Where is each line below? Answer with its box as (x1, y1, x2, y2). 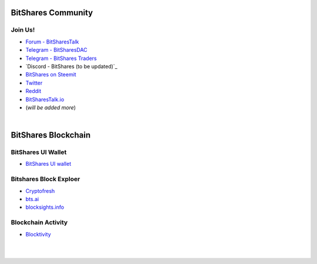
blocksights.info (25, 203, 65, 211)
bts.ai (25, 195, 39, 202)
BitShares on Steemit (25, 71, 76, 78)
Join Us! (11, 26, 35, 34)
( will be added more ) (25, 103, 76, 111)
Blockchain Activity (11, 218, 68, 226)
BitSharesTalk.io (25, 96, 65, 103)
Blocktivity (25, 230, 51, 238)
